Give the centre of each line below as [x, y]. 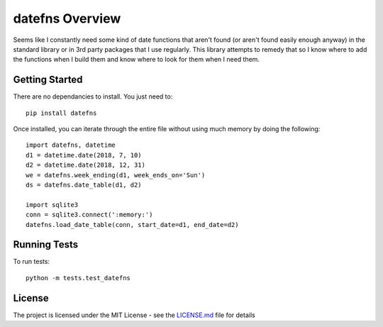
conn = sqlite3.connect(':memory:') [89, 215]
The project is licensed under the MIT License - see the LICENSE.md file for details [134, 315]
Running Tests [45, 245]
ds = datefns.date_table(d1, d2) [84, 185]
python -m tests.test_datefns [78, 278]
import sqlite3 [52, 205]
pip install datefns [61, 113]
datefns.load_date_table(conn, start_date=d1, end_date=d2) [132, 225]
